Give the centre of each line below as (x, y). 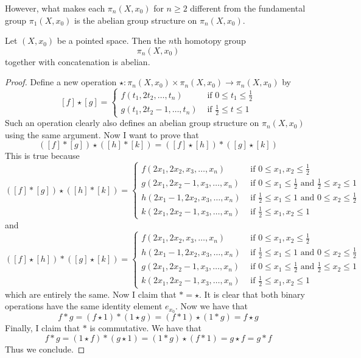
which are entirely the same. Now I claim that (91, 294)
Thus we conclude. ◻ (45, 349)
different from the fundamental (248, 8)
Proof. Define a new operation (61, 82)
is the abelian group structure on (136, 20)
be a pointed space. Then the (111, 40)
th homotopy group (210, 40)
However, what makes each (55, 8)
